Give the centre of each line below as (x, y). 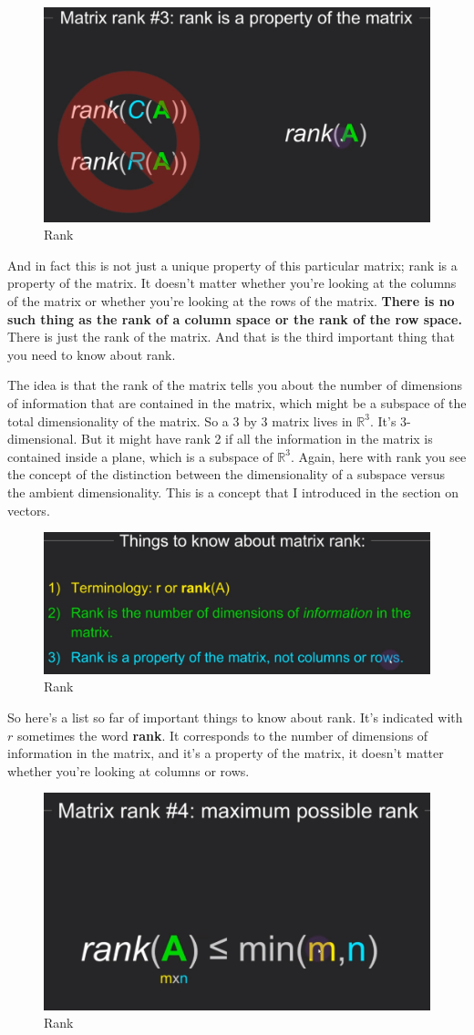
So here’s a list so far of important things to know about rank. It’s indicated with (235, 717)
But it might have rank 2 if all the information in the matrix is (257, 439)
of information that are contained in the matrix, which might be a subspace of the (237, 402)
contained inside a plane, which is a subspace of (140, 456)
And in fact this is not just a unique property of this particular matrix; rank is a (232, 265)
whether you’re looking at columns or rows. (129, 770)
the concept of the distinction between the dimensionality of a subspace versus (226, 474)
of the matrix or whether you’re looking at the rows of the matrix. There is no (231, 300)
